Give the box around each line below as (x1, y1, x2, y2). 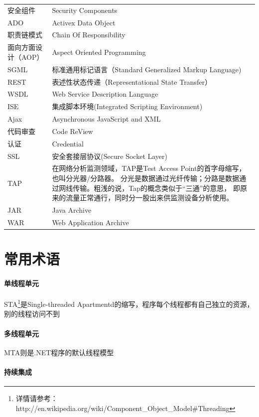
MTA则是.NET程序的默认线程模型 (4, 347, 114, 357)
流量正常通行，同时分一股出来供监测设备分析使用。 (66, 192, 234, 203)
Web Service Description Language (52, 89, 158, 99)
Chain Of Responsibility (52, 29, 126, 40)
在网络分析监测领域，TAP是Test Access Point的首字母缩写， (52, 163, 246, 173)
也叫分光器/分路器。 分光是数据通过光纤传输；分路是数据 (52, 173, 240, 183)
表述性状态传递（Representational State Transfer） (52, 76, 212, 87)
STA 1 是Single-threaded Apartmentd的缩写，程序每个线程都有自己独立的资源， (4, 297, 254, 309)
